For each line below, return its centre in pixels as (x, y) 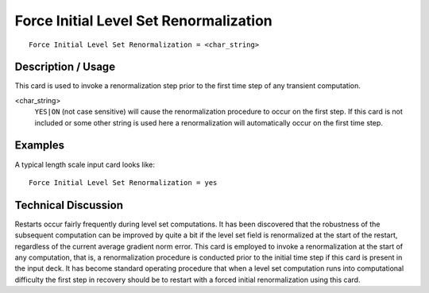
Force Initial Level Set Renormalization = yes (123, 182)
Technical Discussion (69, 205)
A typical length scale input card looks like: (85, 164)
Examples (40, 146)
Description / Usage (65, 67)
